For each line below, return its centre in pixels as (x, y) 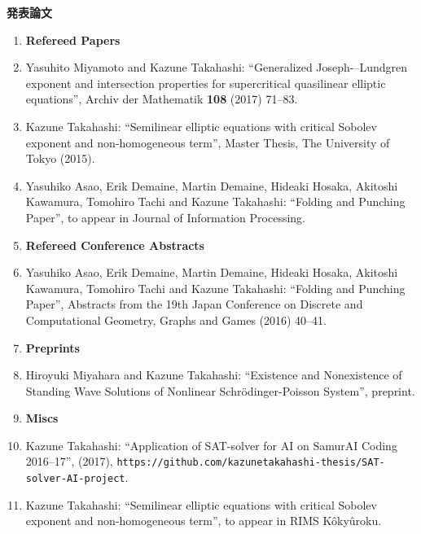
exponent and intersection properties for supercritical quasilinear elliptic (206, 83)
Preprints (53, 347)
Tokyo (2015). (60, 158)
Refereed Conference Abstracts (115, 245)
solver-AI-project (75, 479)
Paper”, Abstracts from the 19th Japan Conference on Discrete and (194, 304)
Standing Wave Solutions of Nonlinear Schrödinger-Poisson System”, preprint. (220, 390)
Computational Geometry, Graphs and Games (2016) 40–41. (176, 320)
